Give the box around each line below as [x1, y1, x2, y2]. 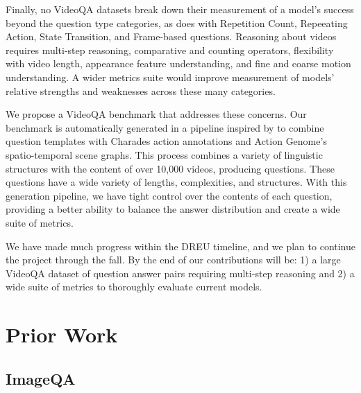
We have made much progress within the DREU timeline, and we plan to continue [6, 238, 356, 253]
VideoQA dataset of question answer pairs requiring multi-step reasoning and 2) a [6, 265, 355, 280]
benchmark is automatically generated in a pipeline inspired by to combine [6, 120, 324, 134]
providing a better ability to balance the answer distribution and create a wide [6, 202, 340, 216]
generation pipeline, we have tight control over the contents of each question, [6, 188, 333, 202]
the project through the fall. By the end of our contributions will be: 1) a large [6, 252, 341, 267]
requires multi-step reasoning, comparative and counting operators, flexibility [6, 42, 334, 57]
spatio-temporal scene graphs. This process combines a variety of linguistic [6, 147, 323, 161]
